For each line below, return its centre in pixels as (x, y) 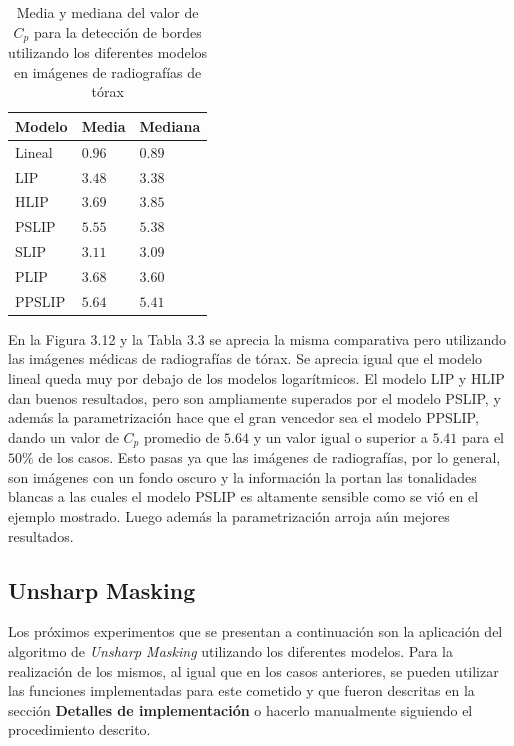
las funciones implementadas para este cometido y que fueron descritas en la (241, 690)
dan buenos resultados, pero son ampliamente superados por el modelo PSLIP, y (254, 397)
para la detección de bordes (117, 31)
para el (483, 436)
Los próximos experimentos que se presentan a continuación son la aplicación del (255, 631)
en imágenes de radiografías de (107, 71)
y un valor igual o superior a (340, 436)
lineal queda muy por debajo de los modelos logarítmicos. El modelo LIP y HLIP (256, 378)
